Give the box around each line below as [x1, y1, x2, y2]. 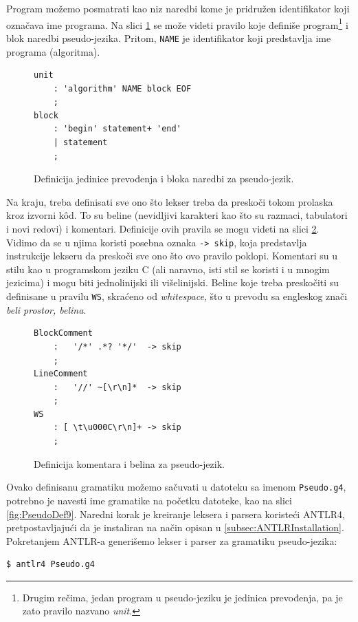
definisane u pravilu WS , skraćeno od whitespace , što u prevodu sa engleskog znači [6, 289, 348, 303]
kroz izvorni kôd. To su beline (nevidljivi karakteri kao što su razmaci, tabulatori [6, 208, 348, 222]
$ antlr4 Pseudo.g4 [6, 559, 95, 570]
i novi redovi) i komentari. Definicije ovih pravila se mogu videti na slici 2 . [6, 222, 320, 236]
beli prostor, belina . [6, 302, 87, 317]
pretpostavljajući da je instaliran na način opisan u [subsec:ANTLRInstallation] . [6, 520, 344, 535]
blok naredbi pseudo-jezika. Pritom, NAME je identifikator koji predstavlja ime [6, 30, 331, 45]
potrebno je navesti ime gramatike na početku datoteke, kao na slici [6, 493, 292, 507]
